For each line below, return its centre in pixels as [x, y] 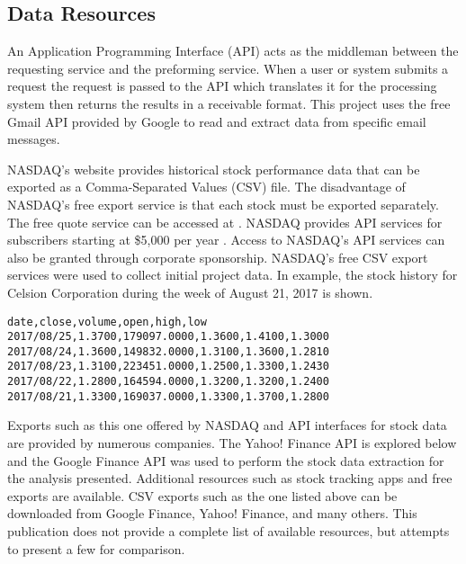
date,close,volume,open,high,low [107, 322]
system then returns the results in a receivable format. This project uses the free [229, 103]
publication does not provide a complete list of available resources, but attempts [229, 531]
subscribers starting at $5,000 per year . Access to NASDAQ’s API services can [226, 240]
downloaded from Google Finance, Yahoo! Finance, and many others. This [212, 513]
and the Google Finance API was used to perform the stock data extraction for [226, 460]
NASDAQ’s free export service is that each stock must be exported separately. [223, 204]
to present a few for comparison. [96, 548]
